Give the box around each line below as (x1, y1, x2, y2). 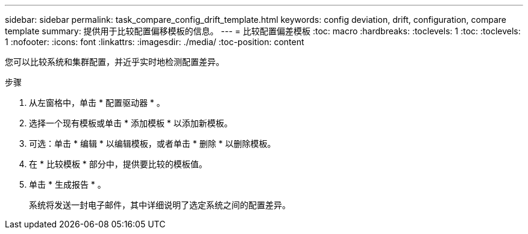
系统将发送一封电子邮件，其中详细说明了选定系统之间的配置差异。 (29, 200, 291, 210)
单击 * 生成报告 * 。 (29, 179, 106, 189)
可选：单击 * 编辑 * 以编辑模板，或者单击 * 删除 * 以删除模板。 (29, 138, 276, 149)
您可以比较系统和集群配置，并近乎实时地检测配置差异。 (5, 57, 224, 67)
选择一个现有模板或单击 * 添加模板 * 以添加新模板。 (29, 118, 233, 128)
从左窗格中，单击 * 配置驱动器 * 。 (29, 97, 165, 108)
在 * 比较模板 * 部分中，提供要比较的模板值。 (29, 159, 207, 169)
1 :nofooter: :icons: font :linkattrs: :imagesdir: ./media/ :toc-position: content (5, 37, 304, 47)
